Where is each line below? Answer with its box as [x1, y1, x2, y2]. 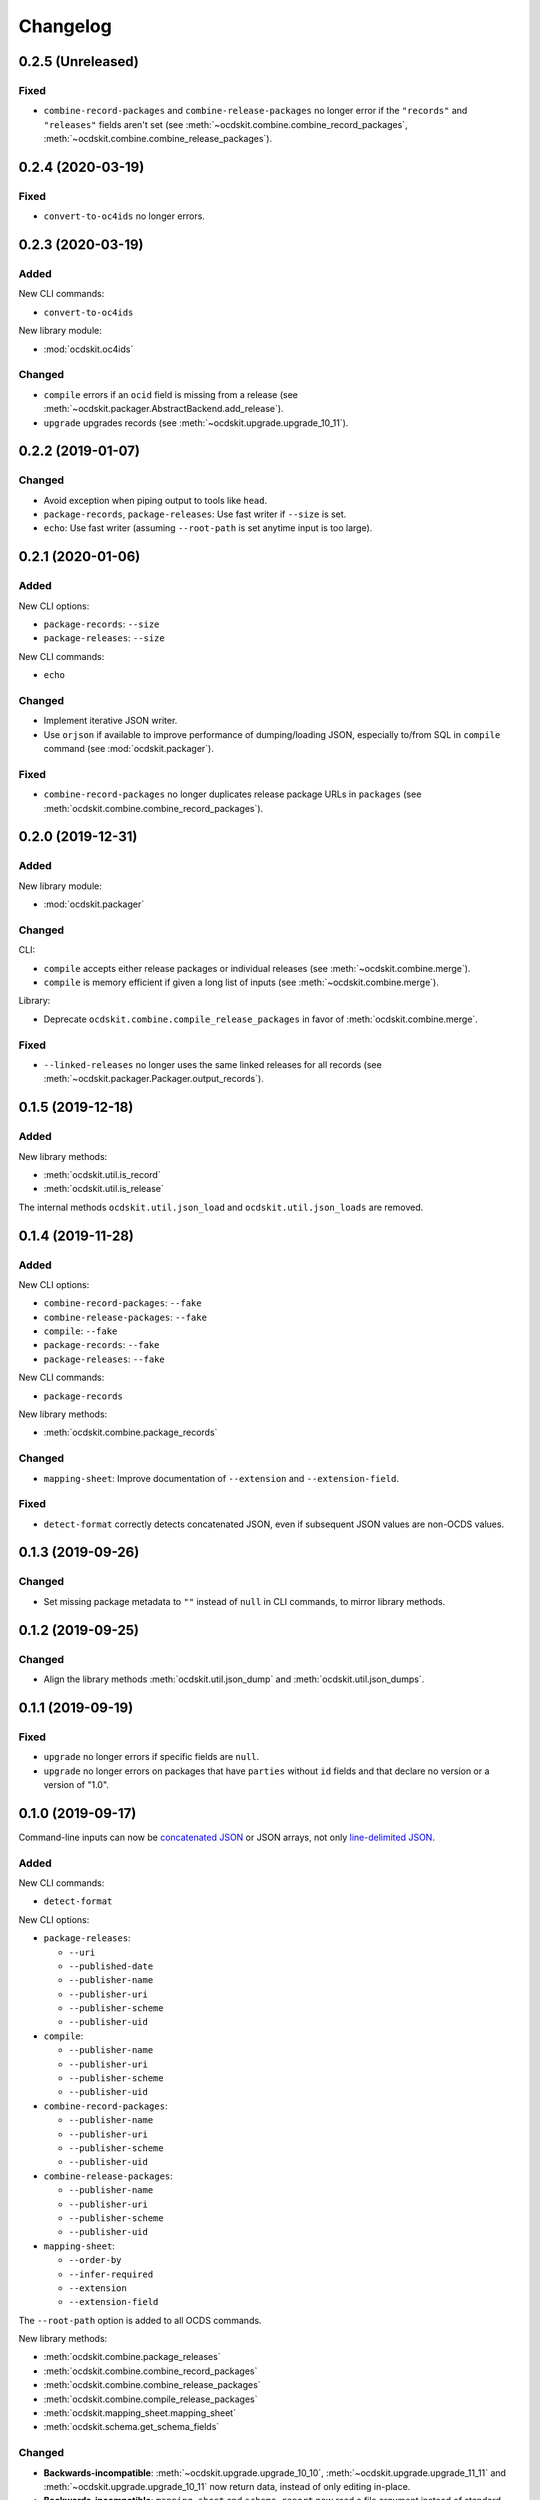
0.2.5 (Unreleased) [18, 53, 140, 70]
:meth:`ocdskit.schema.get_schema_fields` [43, 2421, 220, 2433]
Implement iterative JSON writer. [43, 715, 178, 727]
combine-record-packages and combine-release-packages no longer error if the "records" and [43, 105, 468, 117]
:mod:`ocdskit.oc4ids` [43, 343, 134, 355]
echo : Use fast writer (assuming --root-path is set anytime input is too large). [43, 522, 373, 534]
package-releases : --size [43, 632, 165, 644]
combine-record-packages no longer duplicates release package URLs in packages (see [43, 788, 422, 800]
